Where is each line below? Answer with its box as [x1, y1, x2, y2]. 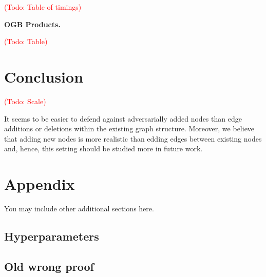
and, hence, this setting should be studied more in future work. [4, 143, 203, 154]
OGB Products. [4, 18, 61, 29]
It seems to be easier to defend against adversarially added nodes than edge [4, 113, 242, 124]
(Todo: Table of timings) [4, 2, 82, 12]
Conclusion [4, 66, 84, 87]
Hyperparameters [4, 228, 99, 244]
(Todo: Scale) [4, 95, 46, 106]
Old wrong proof [4, 258, 94, 274]
